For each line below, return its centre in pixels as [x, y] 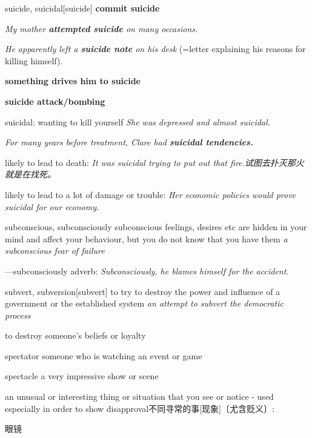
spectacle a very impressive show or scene [82, 376]
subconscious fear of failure [55, 251]
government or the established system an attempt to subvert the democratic [144, 303]
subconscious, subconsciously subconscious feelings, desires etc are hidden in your [156, 227]
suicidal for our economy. [52, 206]
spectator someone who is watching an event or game [104, 355]
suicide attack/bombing [55, 101]
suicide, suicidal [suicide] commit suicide [82, 8]
